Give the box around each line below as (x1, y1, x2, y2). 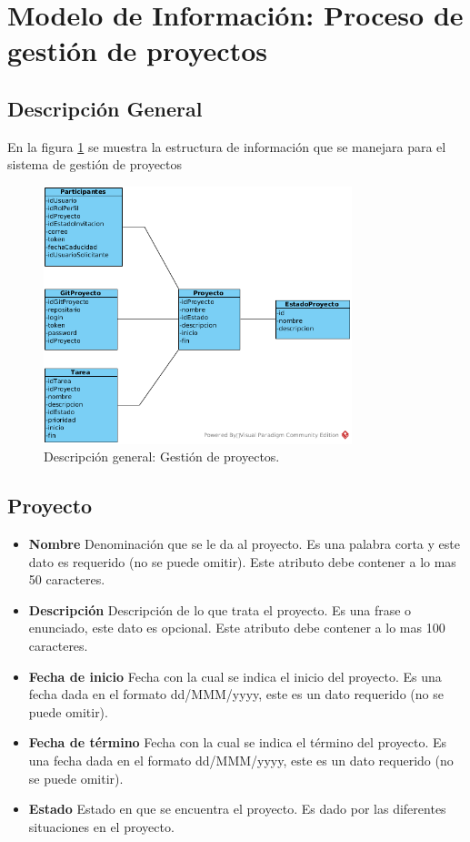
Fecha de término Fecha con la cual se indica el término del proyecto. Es (28, 733, 446, 752)
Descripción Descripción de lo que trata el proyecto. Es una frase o (28, 600, 412, 619)
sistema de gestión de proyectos (7, 155, 183, 174)
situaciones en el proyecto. (28, 817, 175, 836)
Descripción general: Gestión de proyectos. (44, 447, 280, 466)
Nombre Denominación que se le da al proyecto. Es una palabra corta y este (28, 534, 460, 553)
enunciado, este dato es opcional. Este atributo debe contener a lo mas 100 (28, 618, 445, 637)
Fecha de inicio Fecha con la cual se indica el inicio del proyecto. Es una (28, 666, 442, 685)
